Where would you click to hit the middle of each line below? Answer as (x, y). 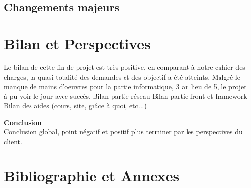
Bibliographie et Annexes (92, 175)
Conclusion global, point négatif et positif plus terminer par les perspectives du (123, 132)
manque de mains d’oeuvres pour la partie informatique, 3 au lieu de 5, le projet (125, 86)
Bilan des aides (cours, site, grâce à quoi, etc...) (75, 106)
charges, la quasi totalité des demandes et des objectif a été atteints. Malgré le (122, 77)
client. (13, 141)
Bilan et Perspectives (77, 43)
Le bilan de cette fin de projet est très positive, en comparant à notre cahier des (125, 67)
